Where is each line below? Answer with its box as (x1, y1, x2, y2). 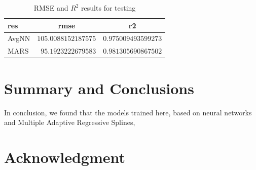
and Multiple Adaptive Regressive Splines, (4, 117, 135, 127)
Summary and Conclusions (4, 77, 194, 98)
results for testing (81, 3, 136, 13)
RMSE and (33, 3, 68, 13)
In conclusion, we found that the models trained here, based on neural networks (4, 107, 252, 117)
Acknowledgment (4, 146, 125, 167)
